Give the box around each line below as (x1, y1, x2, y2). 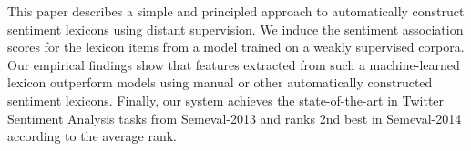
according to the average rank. (7, 126, 178, 146)
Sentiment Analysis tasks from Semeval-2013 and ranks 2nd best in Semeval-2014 (7, 108, 462, 127)
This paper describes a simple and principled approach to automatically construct (7, 2, 465, 20)
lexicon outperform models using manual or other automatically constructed (7, 73, 433, 92)
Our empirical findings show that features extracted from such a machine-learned (7, 55, 460, 74)
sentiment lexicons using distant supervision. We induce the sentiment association (7, 19, 464, 38)
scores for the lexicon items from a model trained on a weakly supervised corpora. (7, 37, 465, 56)
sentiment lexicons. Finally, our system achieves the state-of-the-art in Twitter (7, 90, 445, 109)
